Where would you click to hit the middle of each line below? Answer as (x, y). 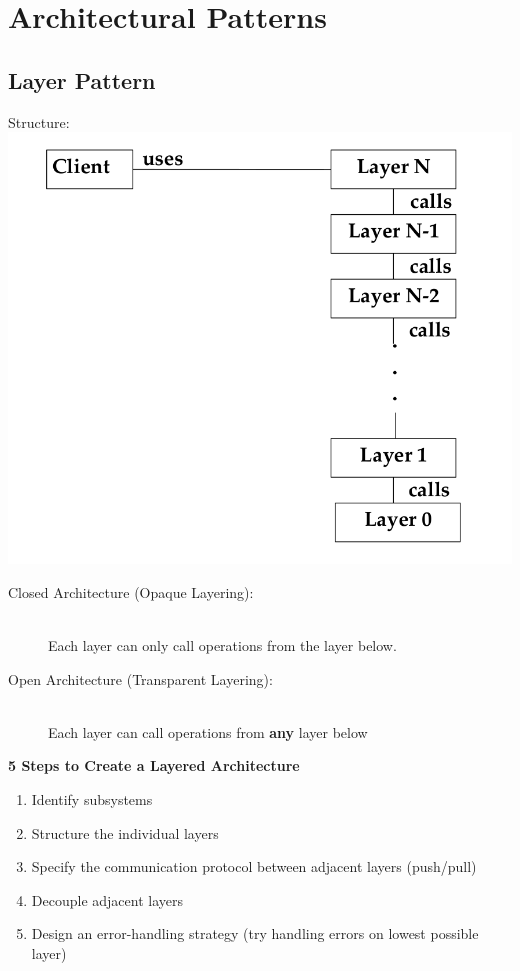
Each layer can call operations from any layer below (208, 731)
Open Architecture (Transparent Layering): (140, 678)
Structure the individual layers (125, 832)
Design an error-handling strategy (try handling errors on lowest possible (255, 933)
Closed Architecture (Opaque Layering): (131, 591)
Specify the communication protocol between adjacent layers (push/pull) (254, 866)
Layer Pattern (82, 79)
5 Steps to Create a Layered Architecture (154, 765)
